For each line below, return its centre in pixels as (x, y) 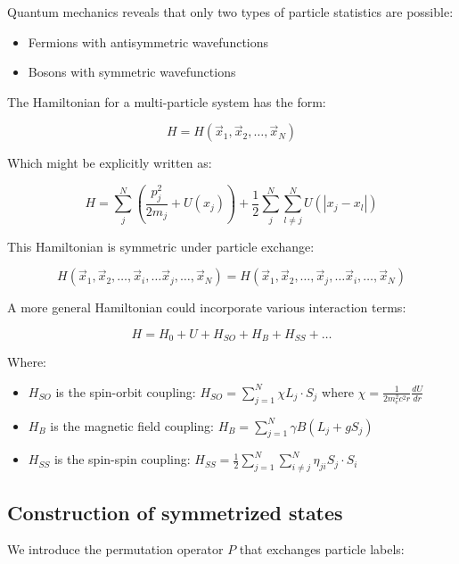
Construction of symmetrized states (175, 512)
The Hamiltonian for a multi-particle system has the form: (167, 101)
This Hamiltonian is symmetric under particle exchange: (161, 246)
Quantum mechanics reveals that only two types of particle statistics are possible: (230, 12)
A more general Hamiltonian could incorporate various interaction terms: (207, 307)
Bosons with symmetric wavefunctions (132, 72)
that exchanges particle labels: (322, 549)
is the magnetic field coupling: (132, 425)
